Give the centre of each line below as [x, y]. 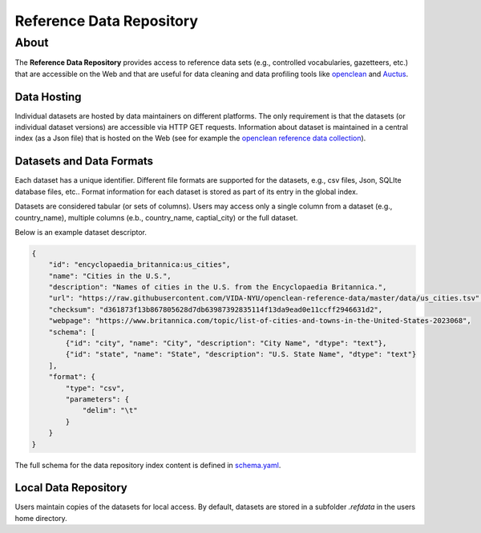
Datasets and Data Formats [84, 162]
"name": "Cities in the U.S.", [110, 276]
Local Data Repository [71, 488]
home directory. [41, 518]
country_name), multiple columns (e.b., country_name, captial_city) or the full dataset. [156, 217]
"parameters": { [97, 400]
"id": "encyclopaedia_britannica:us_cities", [139, 265]
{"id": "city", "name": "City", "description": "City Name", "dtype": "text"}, [226, 343]
